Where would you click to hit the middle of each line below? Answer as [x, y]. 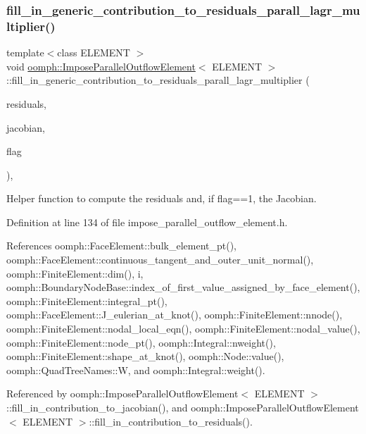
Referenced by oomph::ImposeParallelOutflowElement [122, 393]
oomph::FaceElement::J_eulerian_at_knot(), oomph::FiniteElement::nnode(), [175, 315]
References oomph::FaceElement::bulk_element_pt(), [121, 246]
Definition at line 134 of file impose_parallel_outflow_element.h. [147, 222]
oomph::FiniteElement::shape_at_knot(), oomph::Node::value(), [145, 356]
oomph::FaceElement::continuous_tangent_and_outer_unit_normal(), [160, 260]
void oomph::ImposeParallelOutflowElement [101, 66]
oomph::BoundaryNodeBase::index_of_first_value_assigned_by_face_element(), [183, 287]
